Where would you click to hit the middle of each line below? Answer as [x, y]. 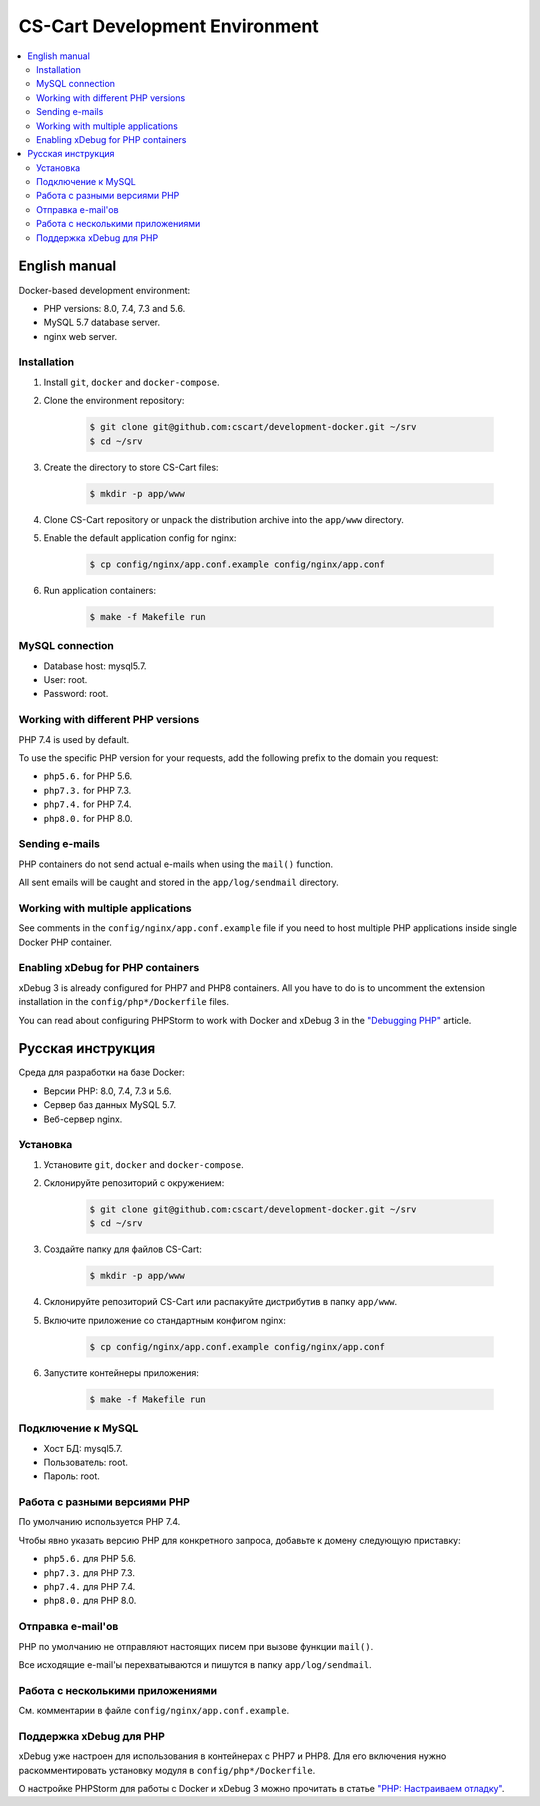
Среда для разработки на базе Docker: [101, 1072]
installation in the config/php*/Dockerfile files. [124, 1002]
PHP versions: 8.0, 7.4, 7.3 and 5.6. [114, 308]
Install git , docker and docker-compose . [131, 382]
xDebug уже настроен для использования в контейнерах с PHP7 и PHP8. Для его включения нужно [232, 1756]
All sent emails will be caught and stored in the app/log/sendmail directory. [178, 882]
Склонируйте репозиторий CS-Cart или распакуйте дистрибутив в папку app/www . [220, 1302]
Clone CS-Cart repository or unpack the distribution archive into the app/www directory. [224, 519]
